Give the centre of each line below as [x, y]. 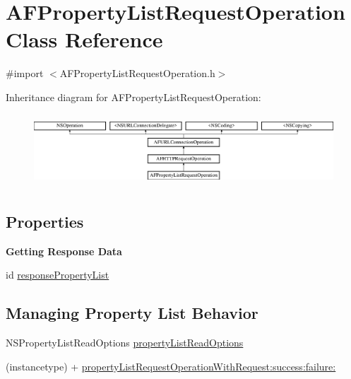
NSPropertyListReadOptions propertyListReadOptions [125, 342]
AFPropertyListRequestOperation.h [137, 73]
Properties [45, 221]
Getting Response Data [64, 251]
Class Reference [84, 39]
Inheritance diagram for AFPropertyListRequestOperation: [133, 97]
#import [25, 73]
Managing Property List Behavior [132, 313]
